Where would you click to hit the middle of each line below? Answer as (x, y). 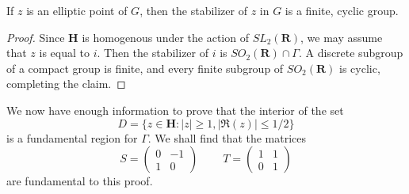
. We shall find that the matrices (227, 137)
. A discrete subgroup (351, 53)
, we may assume (342, 37)
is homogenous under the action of (165, 37)
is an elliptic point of (77, 10)
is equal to (64, 53)
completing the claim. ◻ (66, 84)
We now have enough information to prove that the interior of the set (175, 110)
